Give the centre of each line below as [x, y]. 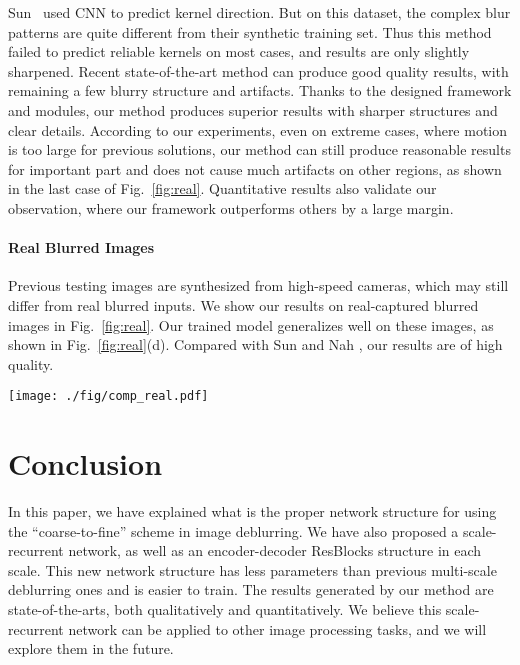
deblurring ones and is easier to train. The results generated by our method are [251, 589]
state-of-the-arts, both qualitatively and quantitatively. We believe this [225, 609]
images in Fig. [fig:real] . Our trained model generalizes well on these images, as [251, 324]
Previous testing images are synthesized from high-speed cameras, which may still [258, 285]
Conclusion [85, 463]
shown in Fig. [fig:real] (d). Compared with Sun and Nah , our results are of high [255, 344]
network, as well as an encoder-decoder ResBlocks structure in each [275, 550]
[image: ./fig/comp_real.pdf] [108, 396]
